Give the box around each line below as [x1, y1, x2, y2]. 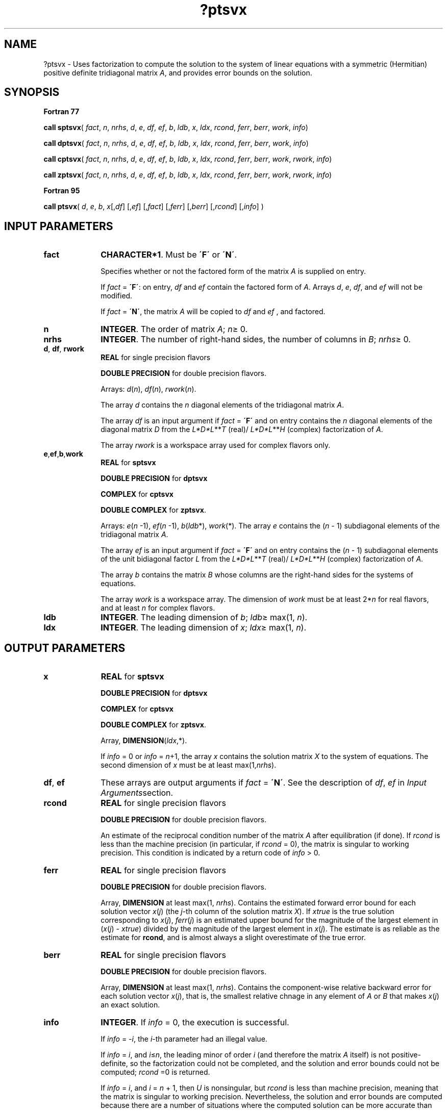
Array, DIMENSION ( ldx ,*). [101, 736, 187, 745]
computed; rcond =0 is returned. [101, 1068, 210, 1077]
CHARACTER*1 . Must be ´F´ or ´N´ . [101, 249, 237, 260]
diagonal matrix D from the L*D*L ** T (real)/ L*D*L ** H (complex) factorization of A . [101, 425, 383, 434]
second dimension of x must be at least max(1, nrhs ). [101, 761, 277, 770]
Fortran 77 [43, 107, 80, 116]
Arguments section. [101, 788, 173, 798]
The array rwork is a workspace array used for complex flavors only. [101, 441, 331, 450]
